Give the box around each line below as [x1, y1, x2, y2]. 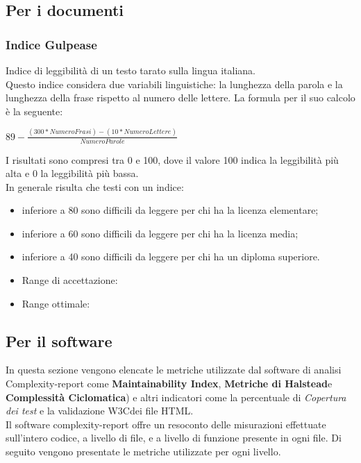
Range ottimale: [22, 296, 90, 310]
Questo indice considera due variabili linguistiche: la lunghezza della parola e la [6, 76, 343, 91]
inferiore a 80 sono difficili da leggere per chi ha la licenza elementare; [22, 203, 319, 217]
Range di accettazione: [22, 273, 118, 287]
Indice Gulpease [6, 35, 97, 53]
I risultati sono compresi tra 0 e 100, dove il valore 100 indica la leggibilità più [6, 152, 339, 167]
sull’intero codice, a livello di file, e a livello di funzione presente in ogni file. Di [6, 430, 342, 445]
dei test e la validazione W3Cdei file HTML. [6, 403, 194, 418]
